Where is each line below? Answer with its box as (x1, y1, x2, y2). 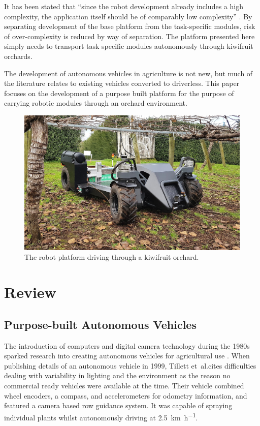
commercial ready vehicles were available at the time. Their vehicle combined (4, 380, 244, 390)
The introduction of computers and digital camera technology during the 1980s (4, 340, 250, 351)
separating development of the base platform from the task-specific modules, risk (4, 21, 255, 32)
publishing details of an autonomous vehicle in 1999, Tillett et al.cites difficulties (4, 360, 256, 371)
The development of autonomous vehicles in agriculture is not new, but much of (4, 68, 253, 78)
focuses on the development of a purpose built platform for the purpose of (4, 87, 234, 98)
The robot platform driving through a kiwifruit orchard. (24, 252, 199, 262)
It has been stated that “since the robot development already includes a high (4, 1, 243, 11)
